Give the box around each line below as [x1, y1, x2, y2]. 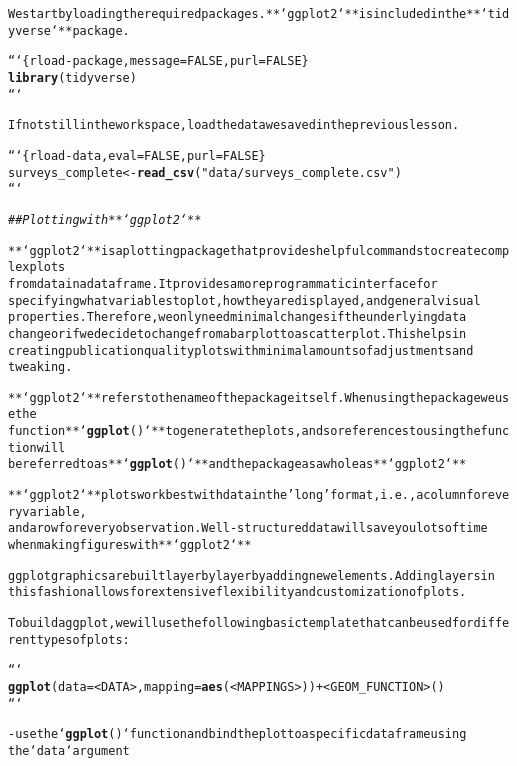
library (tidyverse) [8, 70, 137, 85]
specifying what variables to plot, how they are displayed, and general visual [8, 293, 481, 308]
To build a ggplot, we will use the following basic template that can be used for [8, 616, 474, 631]
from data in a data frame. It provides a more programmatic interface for [8, 276, 438, 291]
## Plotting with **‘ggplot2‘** [8, 212, 202, 227]
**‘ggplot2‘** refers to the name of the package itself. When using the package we [8, 390, 495, 405]
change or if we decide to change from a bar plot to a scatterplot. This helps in [8, 326, 467, 341]
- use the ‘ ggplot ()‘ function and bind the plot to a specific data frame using [8, 727, 467, 742]
